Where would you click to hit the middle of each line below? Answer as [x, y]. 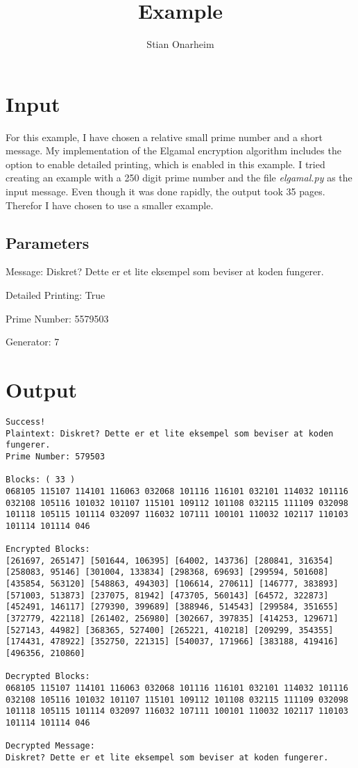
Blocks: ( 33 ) [41, 480]
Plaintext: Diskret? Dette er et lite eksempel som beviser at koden [170, 433]
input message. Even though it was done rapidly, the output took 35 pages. [165, 191]
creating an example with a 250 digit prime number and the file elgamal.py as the [179, 178]
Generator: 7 [33, 342]
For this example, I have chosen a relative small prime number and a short [164, 137]
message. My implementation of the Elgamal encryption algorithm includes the [173, 150]
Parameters [48, 242]
